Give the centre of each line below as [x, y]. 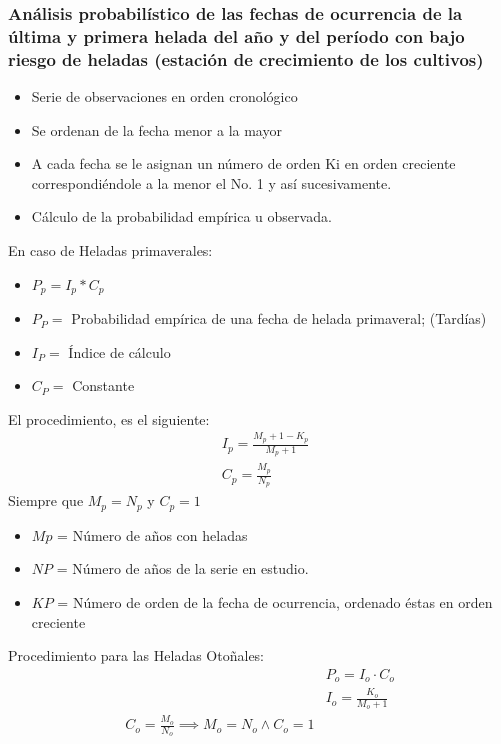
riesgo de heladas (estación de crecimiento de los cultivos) [246, 58]
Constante [103, 385]
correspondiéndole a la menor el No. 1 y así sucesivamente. [211, 182]
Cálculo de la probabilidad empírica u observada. [181, 216]
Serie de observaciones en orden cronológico [164, 96]
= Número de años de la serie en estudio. [182, 568]
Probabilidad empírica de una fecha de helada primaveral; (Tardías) [279, 318]
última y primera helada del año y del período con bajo [236, 35]
